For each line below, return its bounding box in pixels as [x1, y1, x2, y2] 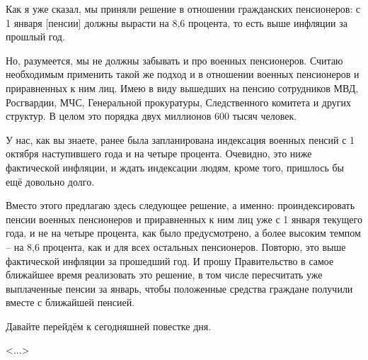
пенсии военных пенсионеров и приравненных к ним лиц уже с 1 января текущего [6, 211, 362, 226]
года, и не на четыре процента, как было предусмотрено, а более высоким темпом [6, 225, 361, 240]
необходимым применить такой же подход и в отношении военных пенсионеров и [6, 67, 360, 81]
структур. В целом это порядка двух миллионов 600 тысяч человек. [6, 108, 297, 123]
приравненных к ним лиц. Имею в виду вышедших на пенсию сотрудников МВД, [6, 80, 359, 95]
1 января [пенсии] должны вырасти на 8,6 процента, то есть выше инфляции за [6, 15, 347, 30]
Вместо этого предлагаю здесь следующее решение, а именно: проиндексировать [6, 198, 355, 213]
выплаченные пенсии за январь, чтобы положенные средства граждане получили [6, 281, 353, 296]
